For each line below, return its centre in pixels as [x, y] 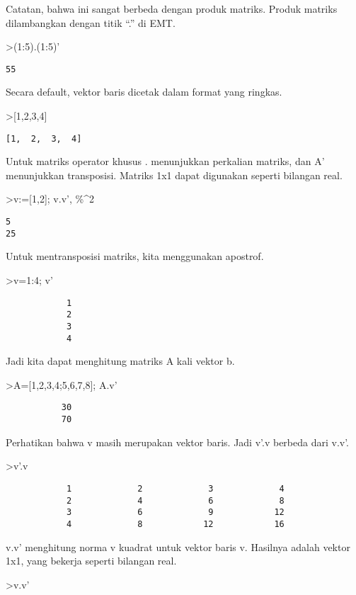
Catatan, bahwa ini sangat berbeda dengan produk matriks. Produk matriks [172, 8]
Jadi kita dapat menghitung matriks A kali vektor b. [120, 361]
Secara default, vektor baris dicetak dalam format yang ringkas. [144, 92]
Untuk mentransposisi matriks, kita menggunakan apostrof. [135, 256]
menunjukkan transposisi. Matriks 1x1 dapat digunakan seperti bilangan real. [174, 175]
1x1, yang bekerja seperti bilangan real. [91, 561]
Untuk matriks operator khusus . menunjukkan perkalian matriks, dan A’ [165, 161]
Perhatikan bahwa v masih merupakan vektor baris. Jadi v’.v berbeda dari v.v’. [178, 442]
